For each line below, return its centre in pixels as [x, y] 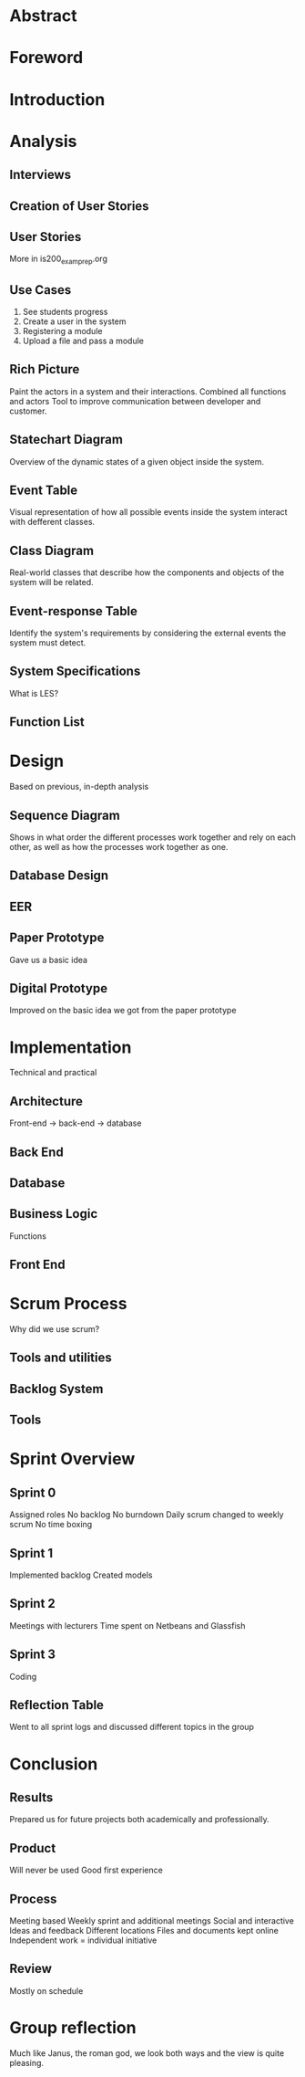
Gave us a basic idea [49, 960]
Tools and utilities [61, 1358]
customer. [28, 411]
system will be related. [51, 582]
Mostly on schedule [46, 1990]
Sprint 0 [33, 1492]
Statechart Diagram [66, 440]
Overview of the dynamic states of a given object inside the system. [137, 461]
